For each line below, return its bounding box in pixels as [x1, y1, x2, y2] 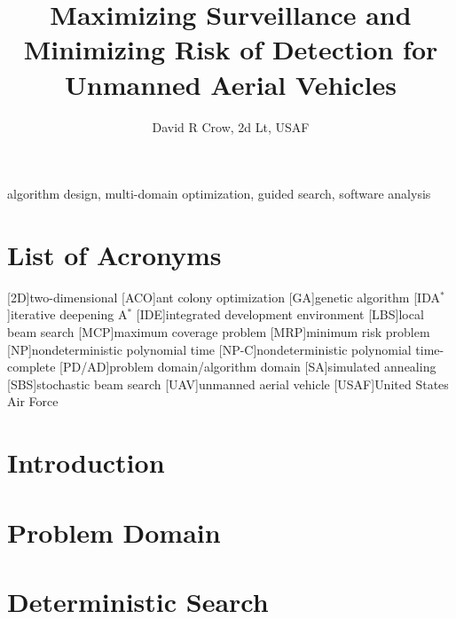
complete [7, 357, 56, 376]
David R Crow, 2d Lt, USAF [152, 117, 310, 136]
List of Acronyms [7, 236, 222, 272]
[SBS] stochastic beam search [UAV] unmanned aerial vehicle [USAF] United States [7, 374, 449, 393]
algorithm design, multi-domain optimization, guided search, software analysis [7, 184, 431, 203]
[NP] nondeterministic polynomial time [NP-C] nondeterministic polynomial [7, 340, 412, 358]
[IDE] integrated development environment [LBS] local [136, 305, 424, 324]
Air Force [7, 392, 59, 411]
